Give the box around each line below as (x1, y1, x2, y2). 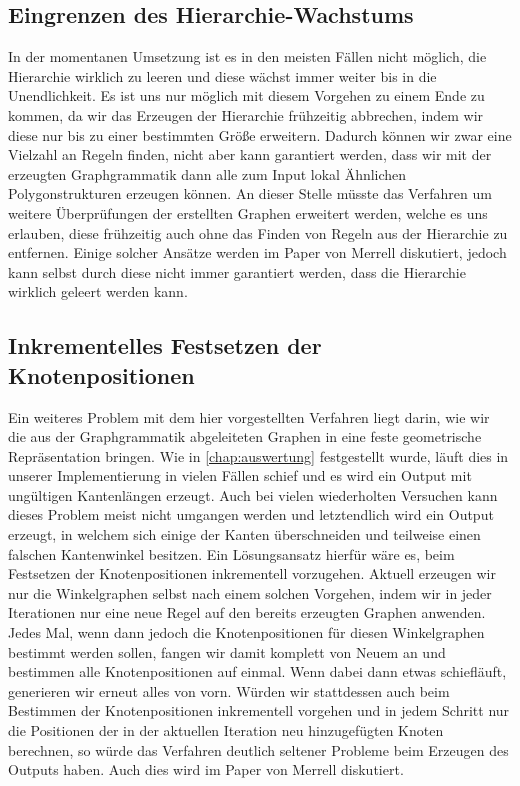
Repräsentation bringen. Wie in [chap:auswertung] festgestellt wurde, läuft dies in (8, 445, 509, 466)
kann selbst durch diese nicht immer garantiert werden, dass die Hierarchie (8, 261, 466, 282)
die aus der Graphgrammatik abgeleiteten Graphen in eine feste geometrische (8, 426, 482, 447)
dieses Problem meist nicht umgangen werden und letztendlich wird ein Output (8, 504, 494, 525)
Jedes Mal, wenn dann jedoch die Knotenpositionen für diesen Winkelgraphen (8, 622, 485, 643)
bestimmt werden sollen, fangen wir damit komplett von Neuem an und (8, 641, 446, 662)
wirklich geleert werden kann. (8, 281, 188, 302)
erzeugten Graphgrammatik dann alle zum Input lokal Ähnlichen (8, 163, 407, 184)
